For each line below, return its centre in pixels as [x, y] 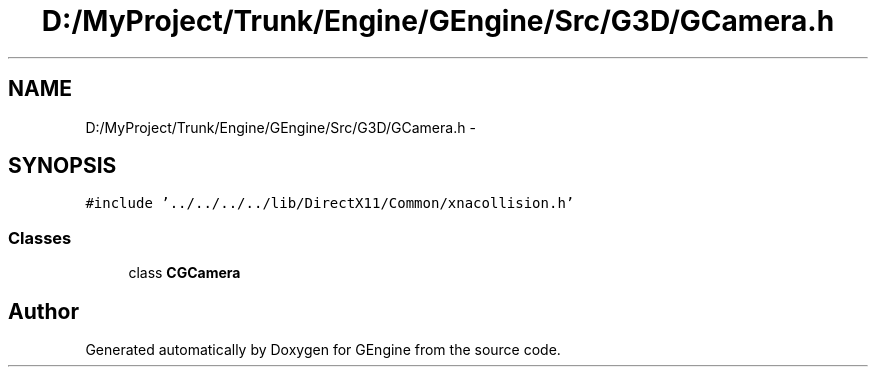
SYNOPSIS [62, 166]
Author [43, 311]
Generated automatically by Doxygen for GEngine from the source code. [323, 350]
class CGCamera [184, 273]
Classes [40, 237]
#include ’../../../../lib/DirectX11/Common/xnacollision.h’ [330, 203]
